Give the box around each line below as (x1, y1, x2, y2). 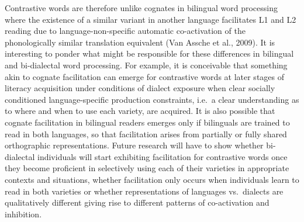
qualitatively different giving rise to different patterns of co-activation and (5, 196, 270, 209)
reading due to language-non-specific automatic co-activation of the (5, 25, 246, 37)
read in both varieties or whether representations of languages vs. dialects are (5, 185, 284, 197)
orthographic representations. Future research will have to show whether (5, 139, 264, 151)
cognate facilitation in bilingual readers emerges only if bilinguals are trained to (5, 116, 290, 128)
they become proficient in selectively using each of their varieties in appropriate (5, 162, 289, 174)
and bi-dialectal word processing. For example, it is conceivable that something (5, 58, 288, 71)
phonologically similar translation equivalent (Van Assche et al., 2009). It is (5, 36, 275, 48)
